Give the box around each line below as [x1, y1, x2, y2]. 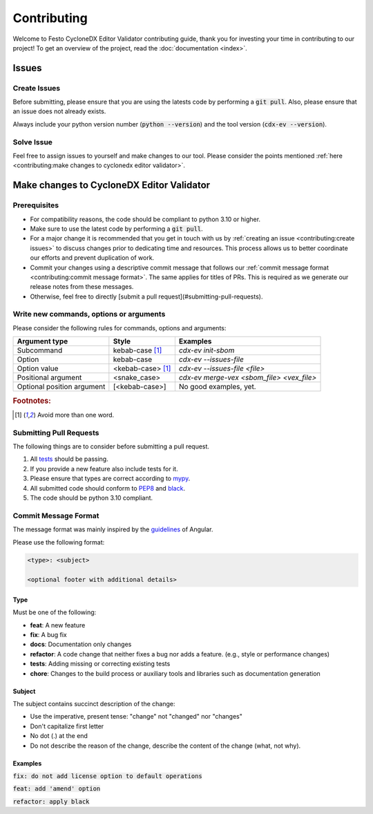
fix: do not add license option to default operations [12, 772, 203, 780]
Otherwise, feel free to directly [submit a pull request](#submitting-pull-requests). [30, 292, 263, 301]
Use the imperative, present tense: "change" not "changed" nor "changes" [30, 712, 243, 721]
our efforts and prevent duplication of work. [30, 254, 155, 262]
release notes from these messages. [30, 283, 134, 291]
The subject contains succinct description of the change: [12, 699, 175, 708]
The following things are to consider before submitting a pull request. [12, 442, 210, 451]
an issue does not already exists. [12, 107, 106, 115]
